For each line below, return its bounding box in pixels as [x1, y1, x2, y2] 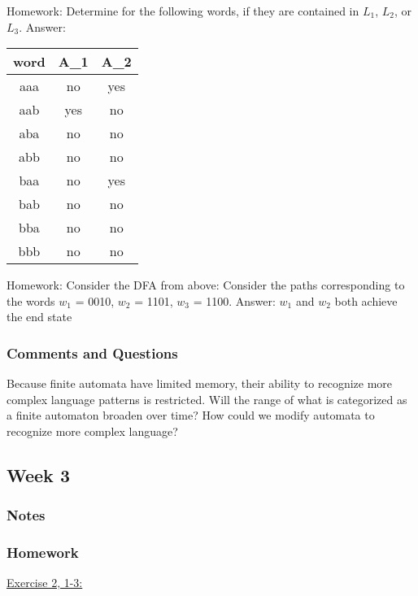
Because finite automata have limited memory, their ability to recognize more [7, 375, 393, 392]
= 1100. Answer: [193, 292, 276, 309]
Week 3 [7, 462, 70, 487]
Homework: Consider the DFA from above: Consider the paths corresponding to [7, 276, 405, 294]
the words [7, 292, 55, 309]
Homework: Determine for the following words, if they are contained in [7, 2, 359, 19]
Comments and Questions [7, 342, 178, 363]
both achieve [334, 292, 398, 309]
